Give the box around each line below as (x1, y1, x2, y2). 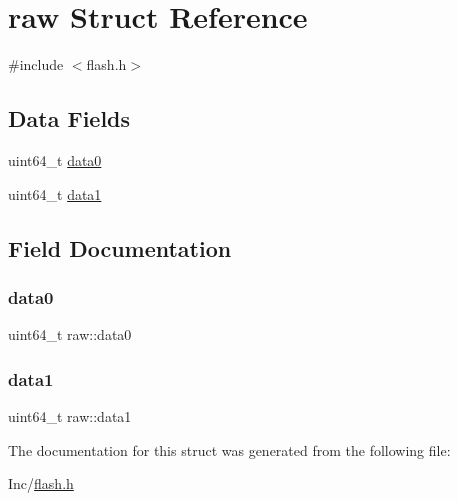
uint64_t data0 (8, 149, 102, 170)
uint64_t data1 (8, 183, 102, 204)
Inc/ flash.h (8, 473, 74, 494)
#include (8, 54, 64, 75)
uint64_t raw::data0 (8, 324, 132, 345)
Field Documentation (8, 232, 232, 263)
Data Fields (8, 103, 131, 134)
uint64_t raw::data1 (8, 405, 132, 426)
